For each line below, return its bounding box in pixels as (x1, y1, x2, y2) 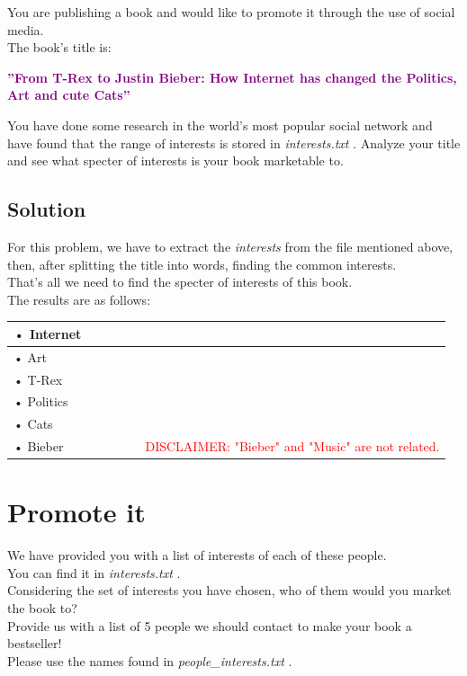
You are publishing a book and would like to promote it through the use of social (7, 3, 455, 21)
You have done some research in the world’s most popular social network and (7, 115, 433, 134)
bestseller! (7, 634, 62, 653)
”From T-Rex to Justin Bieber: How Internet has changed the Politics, (7, 67, 457, 86)
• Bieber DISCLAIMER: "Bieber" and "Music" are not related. (13, 437, 440, 456)
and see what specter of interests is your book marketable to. (7, 151, 344, 170)
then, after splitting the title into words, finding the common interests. (7, 254, 397, 273)
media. (7, 20, 44, 39)
